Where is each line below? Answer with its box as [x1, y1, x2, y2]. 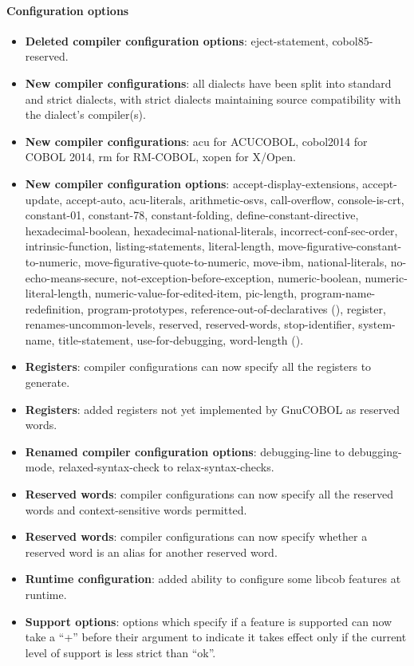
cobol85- [332, 32, 373, 49]
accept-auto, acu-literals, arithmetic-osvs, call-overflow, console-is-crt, [65, 191, 404, 207]
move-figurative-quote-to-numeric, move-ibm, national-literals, [85, 253, 388, 270]
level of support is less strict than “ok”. [25, 644, 216, 660]
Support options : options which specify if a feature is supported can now [25, 613, 392, 629]
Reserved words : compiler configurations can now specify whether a [25, 528, 368, 545]
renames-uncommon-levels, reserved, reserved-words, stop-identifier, [25, 316, 355, 333]
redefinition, [25, 300, 84, 317]
